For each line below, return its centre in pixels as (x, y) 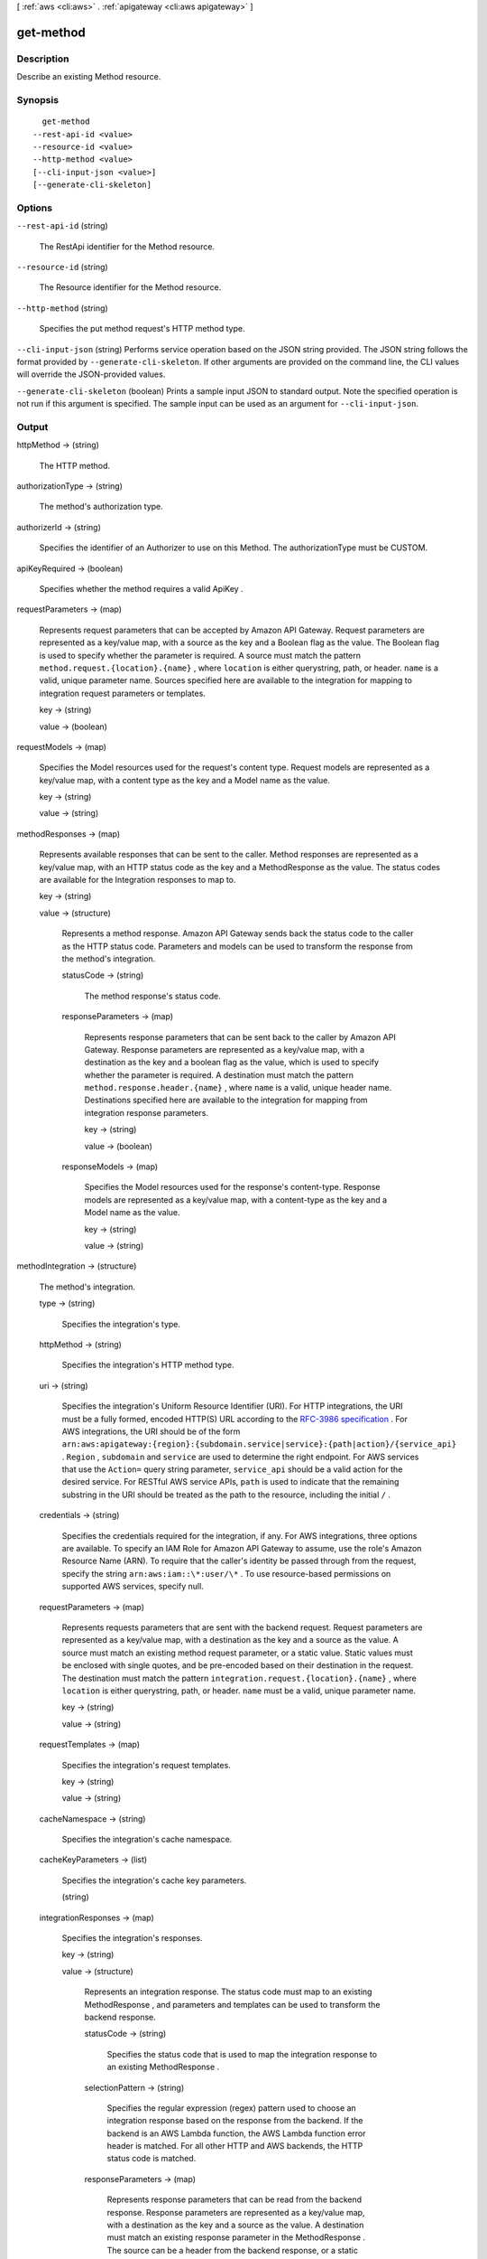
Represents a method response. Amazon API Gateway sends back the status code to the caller (238, 933)
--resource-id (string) (62, 267)
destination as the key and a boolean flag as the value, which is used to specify (231, 1063)
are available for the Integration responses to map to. (138, 880)
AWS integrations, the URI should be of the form (151, 1431)
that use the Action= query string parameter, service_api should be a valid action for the (232, 1469)
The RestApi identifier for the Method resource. (127, 246)
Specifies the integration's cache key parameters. (154, 1880)
